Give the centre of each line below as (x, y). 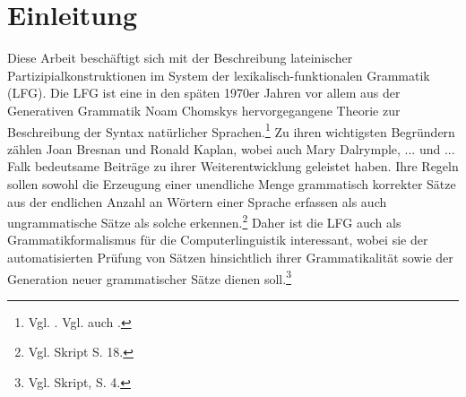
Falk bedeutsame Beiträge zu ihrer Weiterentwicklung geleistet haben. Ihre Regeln (233, 166)
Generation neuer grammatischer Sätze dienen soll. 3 (149, 277)
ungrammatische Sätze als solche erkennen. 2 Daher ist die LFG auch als (204, 221)
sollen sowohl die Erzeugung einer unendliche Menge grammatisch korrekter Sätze (232, 183)
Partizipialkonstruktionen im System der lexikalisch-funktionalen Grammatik (219, 75)
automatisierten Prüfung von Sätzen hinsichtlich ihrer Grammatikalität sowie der (230, 257)
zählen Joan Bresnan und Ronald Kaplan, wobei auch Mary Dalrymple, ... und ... (231, 148)
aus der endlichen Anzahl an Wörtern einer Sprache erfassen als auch (197, 201)
